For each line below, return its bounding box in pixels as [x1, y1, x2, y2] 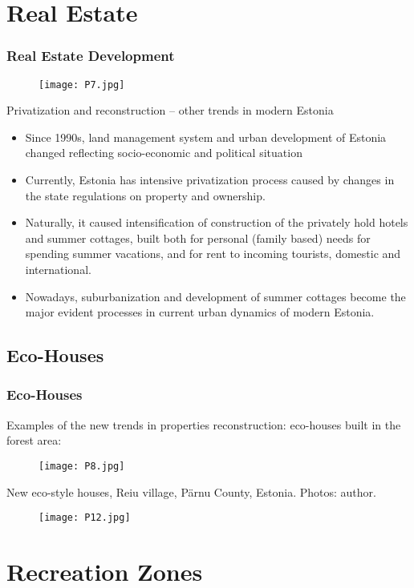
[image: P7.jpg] [39, 79, 125, 91]
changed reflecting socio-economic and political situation [25, 144, 302, 161]
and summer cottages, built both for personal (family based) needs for [25, 229, 371, 246]
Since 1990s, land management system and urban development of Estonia [25, 128, 387, 145]
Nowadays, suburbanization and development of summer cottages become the [25, 288, 406, 304]
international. [25, 261, 91, 277]
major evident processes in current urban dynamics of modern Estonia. [25, 304, 375, 320]
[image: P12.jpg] [39, 512, 131, 524]
